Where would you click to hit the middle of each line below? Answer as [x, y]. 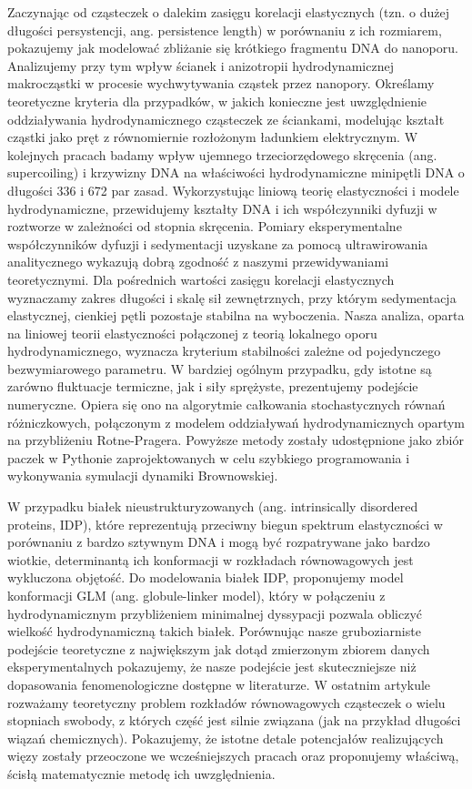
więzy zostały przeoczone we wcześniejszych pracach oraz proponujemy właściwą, [233, 756]
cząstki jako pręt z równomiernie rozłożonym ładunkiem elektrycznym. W [213, 137]
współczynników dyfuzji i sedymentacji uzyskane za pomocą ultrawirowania [218, 243]
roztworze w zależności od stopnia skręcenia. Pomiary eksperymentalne [205, 226]
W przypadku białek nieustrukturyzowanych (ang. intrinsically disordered [213, 506]
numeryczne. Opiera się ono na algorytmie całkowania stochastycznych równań [226, 405]
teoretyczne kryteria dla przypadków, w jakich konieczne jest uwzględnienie [217, 101]
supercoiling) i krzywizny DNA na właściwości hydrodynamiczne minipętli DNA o [236, 172]
